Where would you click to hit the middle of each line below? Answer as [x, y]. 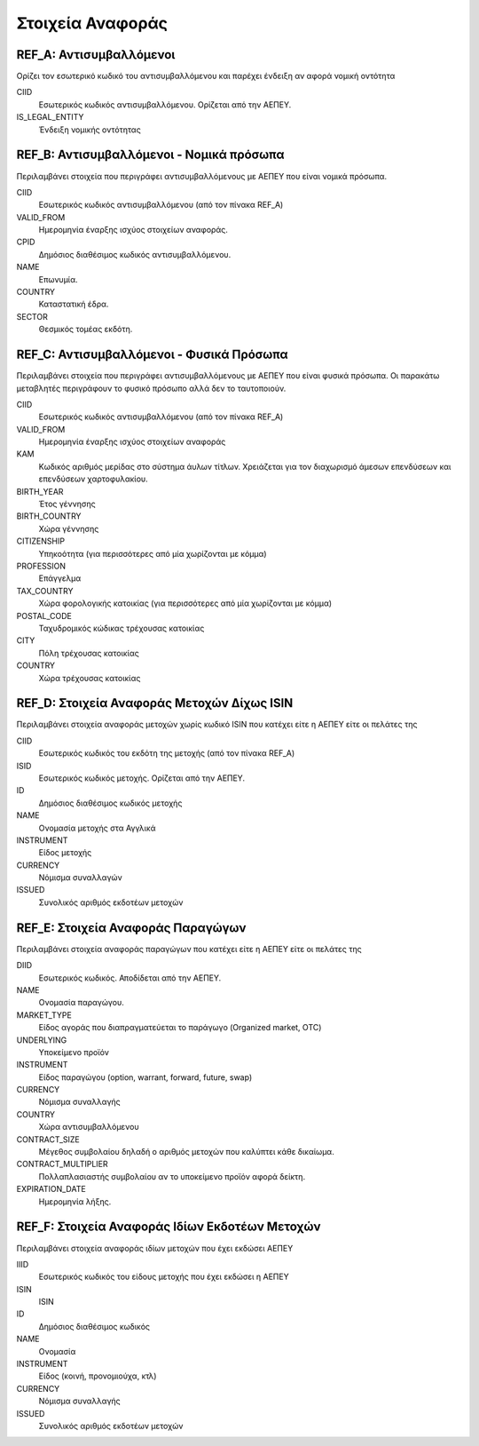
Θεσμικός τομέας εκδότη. [86, 330]
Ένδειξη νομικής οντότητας [90, 130]
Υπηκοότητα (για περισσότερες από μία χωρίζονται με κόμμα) [153, 553]
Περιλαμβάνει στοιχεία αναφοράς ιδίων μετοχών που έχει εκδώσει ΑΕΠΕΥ [155, 1248]
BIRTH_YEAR [40, 491]
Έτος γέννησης [67, 504]
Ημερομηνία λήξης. [75, 1201]
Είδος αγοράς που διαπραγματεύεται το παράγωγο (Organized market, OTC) [180, 1028]
